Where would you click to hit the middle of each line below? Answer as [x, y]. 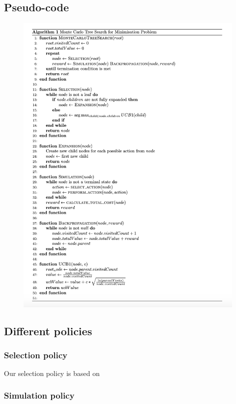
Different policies [48, 331]
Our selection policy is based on [52, 373]
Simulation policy [39, 395]
